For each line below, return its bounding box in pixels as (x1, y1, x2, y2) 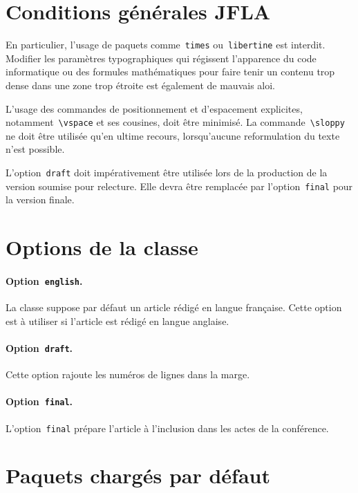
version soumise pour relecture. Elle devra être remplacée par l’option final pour (6, 178, 353, 193)
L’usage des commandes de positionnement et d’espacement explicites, (6, 101, 303, 115)
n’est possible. (6, 142, 65, 156)
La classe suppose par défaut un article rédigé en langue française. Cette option (6, 300, 342, 315)
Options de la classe (6, 233, 198, 261)
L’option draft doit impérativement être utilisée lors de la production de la (6, 165, 328, 179)
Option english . (6, 273, 83, 288)
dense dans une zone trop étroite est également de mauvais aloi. (6, 77, 275, 92)
